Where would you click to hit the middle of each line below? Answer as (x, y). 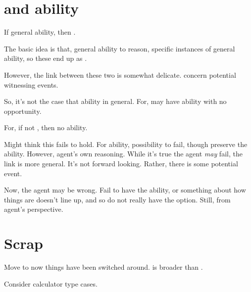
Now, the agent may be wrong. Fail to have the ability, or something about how (125, 190)
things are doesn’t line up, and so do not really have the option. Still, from (117, 199)
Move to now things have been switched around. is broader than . (103, 267)
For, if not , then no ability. (46, 127)
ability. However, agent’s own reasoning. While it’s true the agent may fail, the (123, 154)
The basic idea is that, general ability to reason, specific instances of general (120, 48)
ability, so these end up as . (46, 58)
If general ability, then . (40, 32)
